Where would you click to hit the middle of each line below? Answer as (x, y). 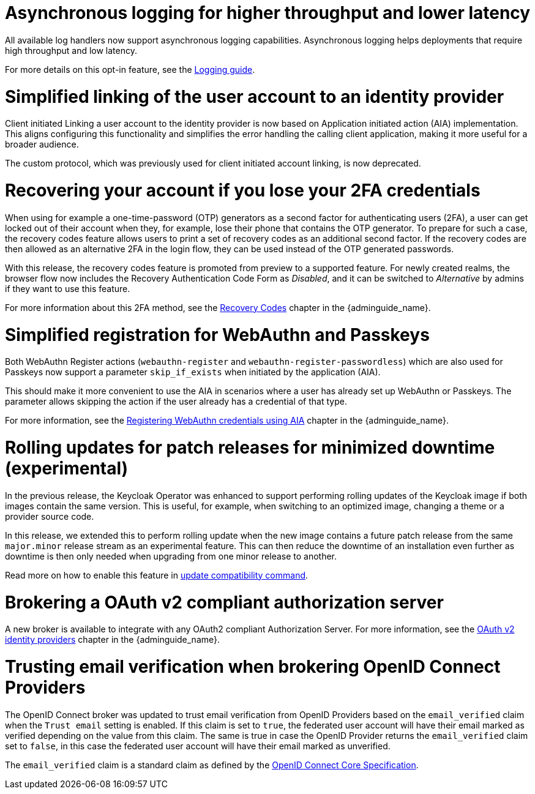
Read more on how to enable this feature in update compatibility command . (157, 575)
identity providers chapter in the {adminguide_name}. (113, 640)
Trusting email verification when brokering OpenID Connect (253, 667)
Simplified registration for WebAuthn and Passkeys (217, 335)
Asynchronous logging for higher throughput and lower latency (268, 13)
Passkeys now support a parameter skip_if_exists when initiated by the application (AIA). (193, 372)
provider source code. (50, 516)
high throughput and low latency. (71, 50)
